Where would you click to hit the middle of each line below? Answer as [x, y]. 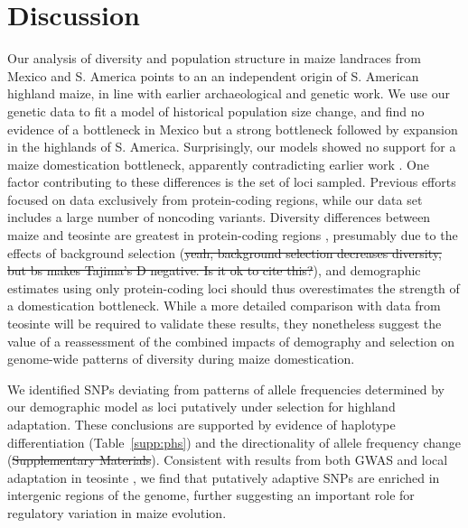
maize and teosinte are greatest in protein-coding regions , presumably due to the [233, 235]
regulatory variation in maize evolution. [117, 512]
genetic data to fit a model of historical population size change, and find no [216, 111]
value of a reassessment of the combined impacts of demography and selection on [231, 341]
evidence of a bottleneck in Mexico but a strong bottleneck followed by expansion [233, 129]
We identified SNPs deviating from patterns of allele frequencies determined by [226, 389]
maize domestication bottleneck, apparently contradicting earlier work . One [218, 164]
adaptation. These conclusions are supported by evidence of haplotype [201, 424]
